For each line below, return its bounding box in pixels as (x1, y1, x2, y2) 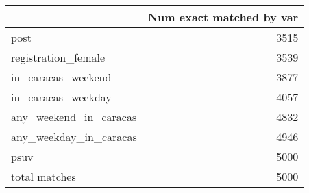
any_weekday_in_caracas (11, 129, 137, 144)
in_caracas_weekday (11, 89, 112, 105)
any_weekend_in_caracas (11, 109, 137, 125)
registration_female (11, 49, 106, 65)
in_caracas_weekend (11, 69, 112, 85)
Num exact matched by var (147, 9, 299, 25)
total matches (11, 168, 76, 184)
